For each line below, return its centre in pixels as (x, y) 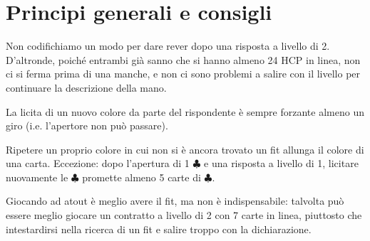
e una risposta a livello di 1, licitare (281, 163)
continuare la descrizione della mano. (86, 87)
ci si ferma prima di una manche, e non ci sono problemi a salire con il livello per (183, 74)
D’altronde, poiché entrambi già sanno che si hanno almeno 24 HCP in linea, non (183, 59)
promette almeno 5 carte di (142, 177)
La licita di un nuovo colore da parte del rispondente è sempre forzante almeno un (185, 111)
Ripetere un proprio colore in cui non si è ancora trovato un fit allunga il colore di (185, 149)
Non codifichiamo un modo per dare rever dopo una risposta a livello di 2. (168, 46)
